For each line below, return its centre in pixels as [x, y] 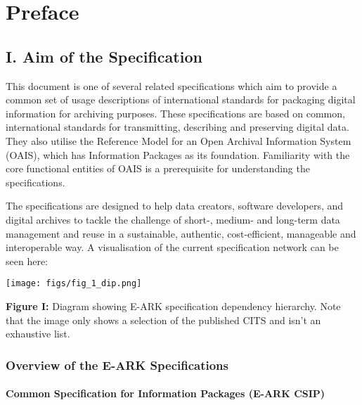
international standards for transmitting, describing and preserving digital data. [177, 127]
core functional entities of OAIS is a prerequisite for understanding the [158, 168]
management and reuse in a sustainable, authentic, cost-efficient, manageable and [181, 233]
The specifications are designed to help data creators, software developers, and [175, 206]
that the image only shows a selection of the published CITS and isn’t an [163, 320]
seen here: [27, 261]
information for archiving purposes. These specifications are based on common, [175, 113]
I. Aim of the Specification [104, 56]
